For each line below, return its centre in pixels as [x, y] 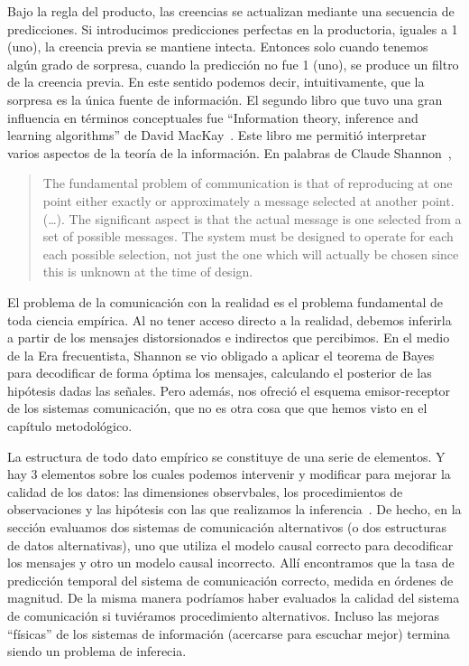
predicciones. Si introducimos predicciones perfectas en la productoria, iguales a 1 [233, 28]
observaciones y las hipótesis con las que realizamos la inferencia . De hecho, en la [234, 509]
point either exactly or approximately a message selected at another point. [248, 200]
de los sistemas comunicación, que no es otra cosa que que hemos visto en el [217, 408]
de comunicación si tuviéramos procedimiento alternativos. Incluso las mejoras [223, 615]
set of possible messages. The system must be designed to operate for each [248, 236]
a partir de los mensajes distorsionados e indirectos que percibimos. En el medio [229, 338]
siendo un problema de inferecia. [97, 651]
